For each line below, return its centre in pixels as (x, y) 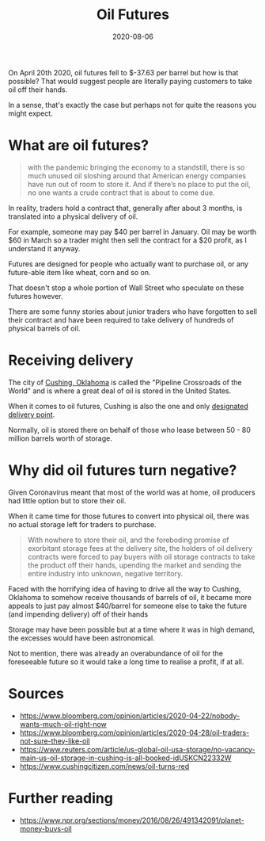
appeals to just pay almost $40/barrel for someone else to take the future (128, 606)
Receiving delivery (71, 360)
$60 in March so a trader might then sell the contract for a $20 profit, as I (127, 240)
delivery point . (32, 415)
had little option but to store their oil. (67, 500)
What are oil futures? (78, 145)
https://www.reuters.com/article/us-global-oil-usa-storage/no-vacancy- (137, 749)
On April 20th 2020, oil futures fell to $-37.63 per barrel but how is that (123, 72)
